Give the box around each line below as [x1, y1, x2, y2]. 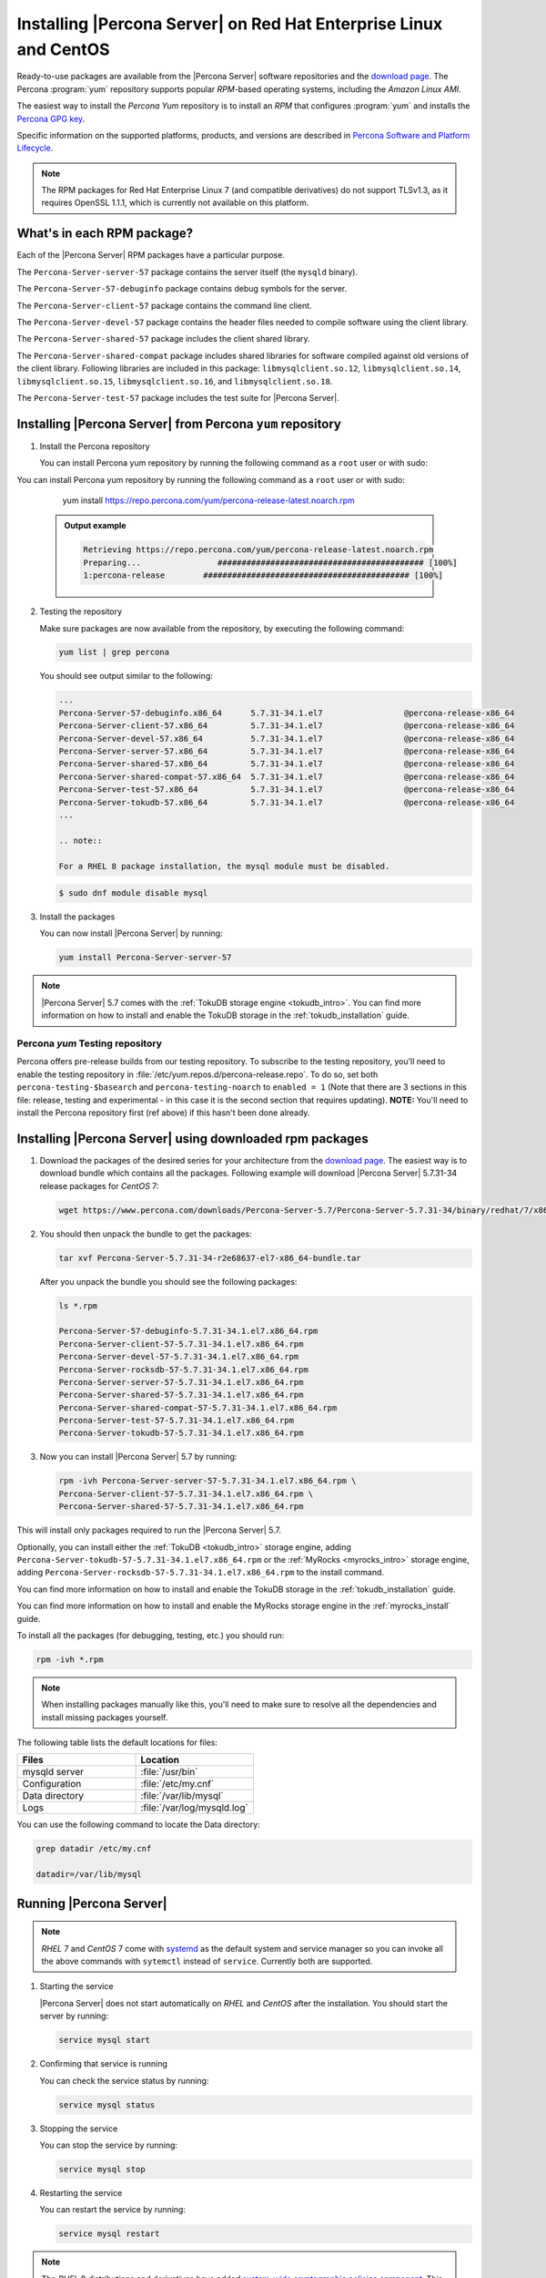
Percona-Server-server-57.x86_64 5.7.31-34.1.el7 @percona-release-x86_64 [58, 746, 515, 756]
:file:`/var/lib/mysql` [140, 1790, 224, 1802]
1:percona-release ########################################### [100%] [83, 570, 443, 580]
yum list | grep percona [58, 647, 170, 658]
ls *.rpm [58, 1300, 98, 1311]
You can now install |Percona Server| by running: [39, 928, 223, 939]
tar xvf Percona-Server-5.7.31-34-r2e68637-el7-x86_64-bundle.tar [58, 1253, 361, 1263]
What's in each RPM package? [16, 226, 194, 241]
